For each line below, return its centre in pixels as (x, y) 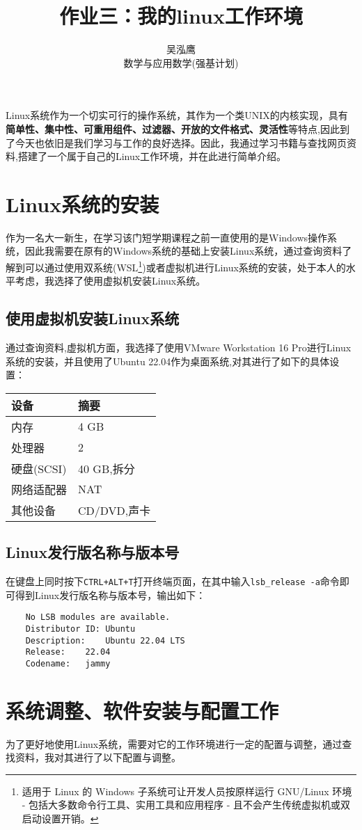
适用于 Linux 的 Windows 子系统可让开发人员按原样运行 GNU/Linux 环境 (187, 791)
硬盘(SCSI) (39, 468)
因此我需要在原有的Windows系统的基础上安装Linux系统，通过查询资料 (183, 251)
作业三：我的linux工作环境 (181, 16)
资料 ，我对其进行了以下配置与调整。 (98, 757)
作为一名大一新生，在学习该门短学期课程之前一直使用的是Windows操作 (167, 237)
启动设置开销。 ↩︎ (60, 819)
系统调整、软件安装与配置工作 (142, 710)
